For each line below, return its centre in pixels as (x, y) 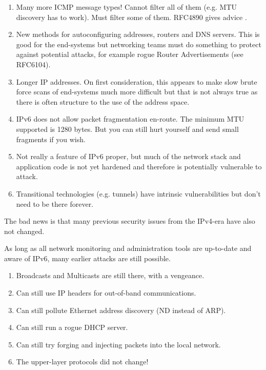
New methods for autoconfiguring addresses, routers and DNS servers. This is (138, 34)
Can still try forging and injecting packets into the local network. (118, 344)
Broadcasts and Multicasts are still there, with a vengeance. (110, 275)
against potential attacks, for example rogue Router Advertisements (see (130, 54)
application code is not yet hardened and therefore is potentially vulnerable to (139, 166)
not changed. (24, 231)
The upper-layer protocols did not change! (82, 362)
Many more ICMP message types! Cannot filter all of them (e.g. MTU (126, 7)
